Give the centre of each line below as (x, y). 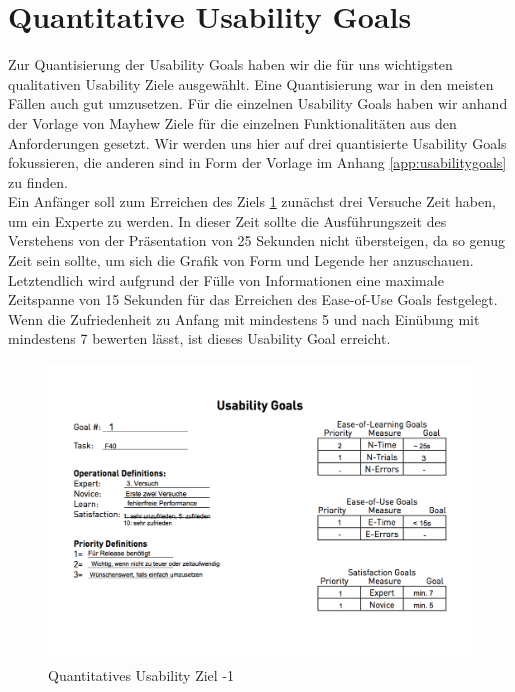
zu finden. (38, 181)
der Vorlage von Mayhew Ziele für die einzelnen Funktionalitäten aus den (232, 122)
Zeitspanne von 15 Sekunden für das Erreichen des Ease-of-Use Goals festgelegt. (253, 299)
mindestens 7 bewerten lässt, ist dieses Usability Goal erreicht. (199, 338)
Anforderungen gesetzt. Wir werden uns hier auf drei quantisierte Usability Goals (257, 142)
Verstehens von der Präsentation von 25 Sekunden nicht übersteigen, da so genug (256, 240)
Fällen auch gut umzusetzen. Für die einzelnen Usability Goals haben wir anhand (258, 103)
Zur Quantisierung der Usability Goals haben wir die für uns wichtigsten (230, 64)
